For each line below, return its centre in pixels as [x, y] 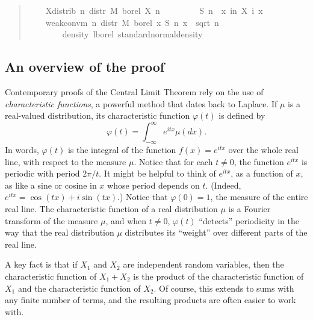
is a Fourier [249, 209]
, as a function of [262, 173]
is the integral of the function [122, 150]
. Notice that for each [173, 161]
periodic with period [42, 173]
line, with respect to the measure [66, 161]
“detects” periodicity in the [249, 220]
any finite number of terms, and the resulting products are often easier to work [150, 300]
